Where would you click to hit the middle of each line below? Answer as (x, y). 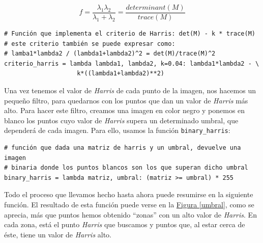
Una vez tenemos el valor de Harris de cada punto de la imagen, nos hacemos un (130, 90)
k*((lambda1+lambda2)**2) (121, 74)
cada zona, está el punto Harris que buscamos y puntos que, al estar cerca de (125, 224)
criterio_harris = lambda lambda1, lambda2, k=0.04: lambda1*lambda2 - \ (132, 63)
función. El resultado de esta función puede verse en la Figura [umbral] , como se (129, 205)
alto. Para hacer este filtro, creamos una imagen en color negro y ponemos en (125, 110)
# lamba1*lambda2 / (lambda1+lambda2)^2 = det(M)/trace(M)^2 (110, 54)
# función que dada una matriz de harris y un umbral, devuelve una (123, 148)
